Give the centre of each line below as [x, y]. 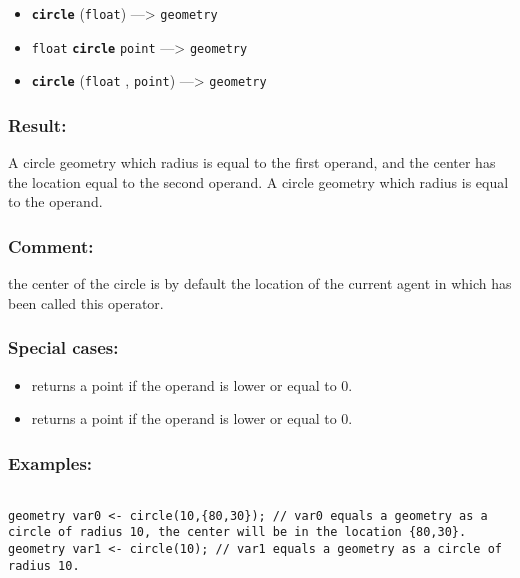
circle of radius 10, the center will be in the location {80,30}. [237, 532]
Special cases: [63, 347]
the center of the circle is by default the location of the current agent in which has [260, 283]
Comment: [51, 245]
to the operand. [55, 201]
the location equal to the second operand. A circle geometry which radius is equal [258, 181]
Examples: [50, 462]
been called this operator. [86, 302]
